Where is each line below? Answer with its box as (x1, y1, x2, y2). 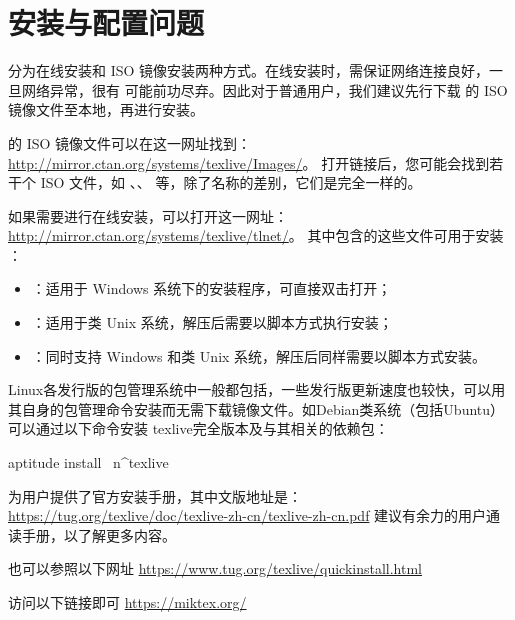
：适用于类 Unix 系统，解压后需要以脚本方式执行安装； (31, 312, 393, 333)
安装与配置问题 (8, 2, 205, 43)
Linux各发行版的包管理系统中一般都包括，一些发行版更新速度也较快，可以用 (8, 379, 506, 400)
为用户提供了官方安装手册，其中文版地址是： (8, 485, 302, 506)
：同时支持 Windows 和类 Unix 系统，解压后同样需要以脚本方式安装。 (31, 345, 487, 366)
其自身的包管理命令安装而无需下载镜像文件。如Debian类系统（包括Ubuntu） (8, 398, 505, 419)
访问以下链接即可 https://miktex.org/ (8, 592, 247, 612)
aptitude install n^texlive (8, 452, 169, 473)
